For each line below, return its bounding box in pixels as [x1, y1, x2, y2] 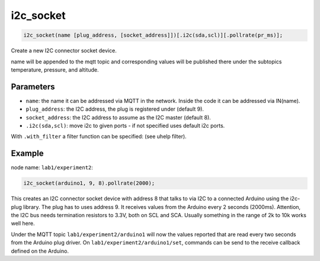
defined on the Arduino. [11, 247, 69, 254]
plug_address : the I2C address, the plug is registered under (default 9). [25, 105, 204, 112]
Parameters [11, 82, 55, 92]
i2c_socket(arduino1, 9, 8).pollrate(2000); [23, 180, 155, 186]
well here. [11, 220, 35, 227]
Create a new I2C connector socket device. [11, 47, 117, 54]
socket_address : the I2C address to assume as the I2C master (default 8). [25, 114, 212, 121]
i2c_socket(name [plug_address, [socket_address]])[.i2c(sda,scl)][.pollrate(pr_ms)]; [23, 32, 283, 38]
